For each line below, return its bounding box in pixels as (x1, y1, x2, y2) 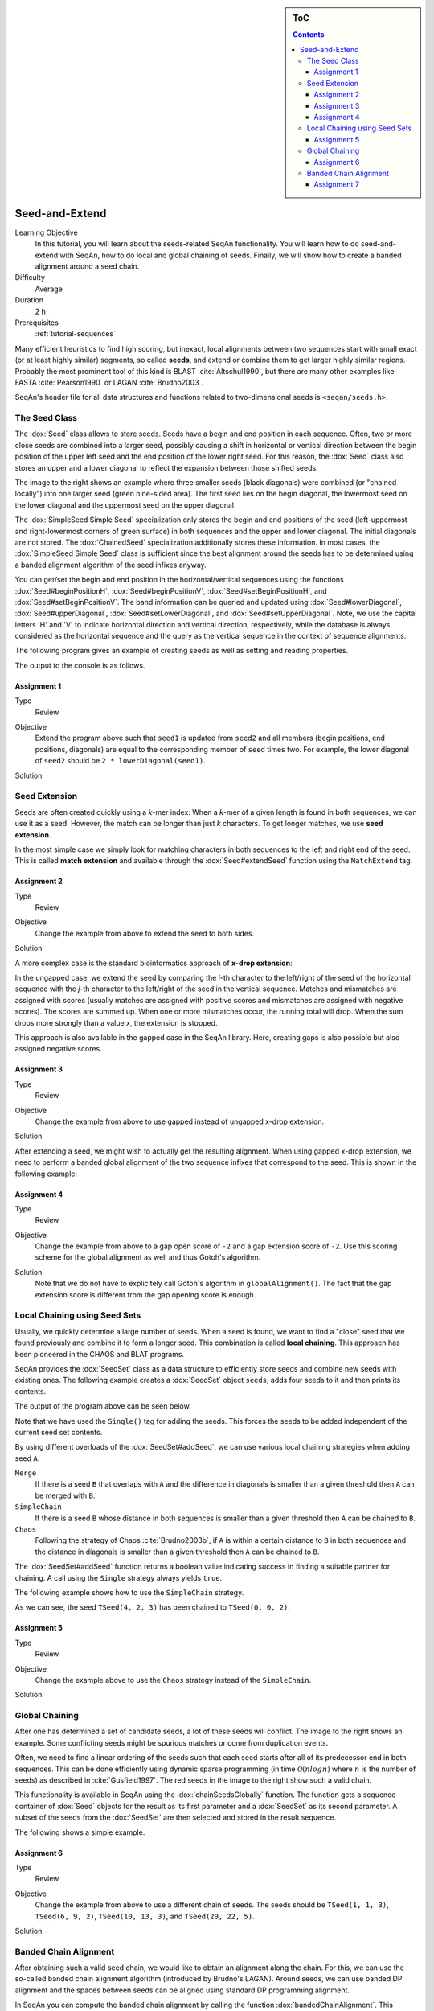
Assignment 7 (313, 179, 359, 189)
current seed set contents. (14, 1427, 103, 1437)
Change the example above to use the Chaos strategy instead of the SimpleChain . (35, 1675, 312, 1684)
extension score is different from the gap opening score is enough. (35, 1289, 256, 1299)
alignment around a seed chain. (35, 261, 140, 271)
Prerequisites (14, 318, 59, 327)
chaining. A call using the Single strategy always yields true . (14, 1573, 223, 1582)
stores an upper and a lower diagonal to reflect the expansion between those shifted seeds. (14, 463, 318, 472)
